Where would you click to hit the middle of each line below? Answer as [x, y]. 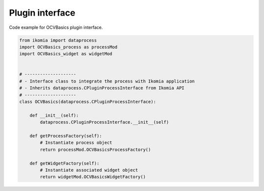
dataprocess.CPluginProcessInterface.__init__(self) [104, 122]
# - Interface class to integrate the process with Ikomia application [107, 81]
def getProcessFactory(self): [66, 136]
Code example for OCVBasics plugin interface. [56, 27]
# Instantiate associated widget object [89, 170]
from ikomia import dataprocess [58, 40]
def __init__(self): [54, 115]
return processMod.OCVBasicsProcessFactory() [95, 149]
